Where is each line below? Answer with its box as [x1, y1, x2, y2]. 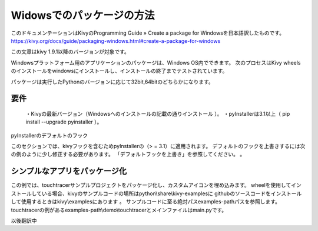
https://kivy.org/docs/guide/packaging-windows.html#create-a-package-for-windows [11, 37, 221, 44]
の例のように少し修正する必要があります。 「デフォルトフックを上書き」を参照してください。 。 [11, 150, 246, 158]
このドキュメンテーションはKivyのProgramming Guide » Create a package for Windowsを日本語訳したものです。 [11, 29, 285, 36]
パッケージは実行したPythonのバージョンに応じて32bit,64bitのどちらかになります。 [11, 78, 214, 85]
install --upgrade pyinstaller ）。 [25, 118, 102, 126]
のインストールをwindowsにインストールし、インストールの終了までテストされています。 [11, 68, 228, 75]
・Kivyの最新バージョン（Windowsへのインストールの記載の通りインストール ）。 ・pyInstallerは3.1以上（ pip [25, 110, 290, 117]
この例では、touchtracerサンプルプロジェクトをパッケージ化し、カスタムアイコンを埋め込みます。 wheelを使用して [11, 182, 291, 189]
